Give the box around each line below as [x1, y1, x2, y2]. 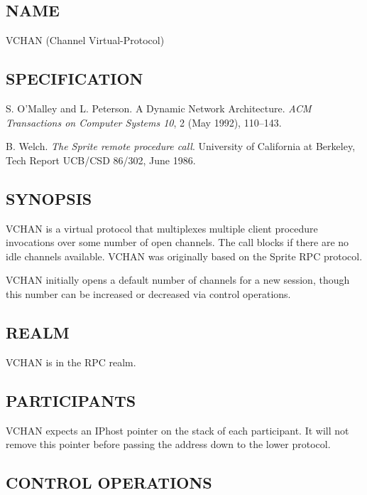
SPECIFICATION [6, 68, 143, 90]
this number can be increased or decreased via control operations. [6, 286, 291, 301]
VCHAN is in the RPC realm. [6, 354, 136, 369]
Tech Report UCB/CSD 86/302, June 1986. [6, 152, 196, 167]
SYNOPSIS [6, 187, 92, 209]
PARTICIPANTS [6, 389, 136, 411]
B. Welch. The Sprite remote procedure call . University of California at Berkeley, [6, 139, 356, 154]
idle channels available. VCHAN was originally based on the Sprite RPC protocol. [6, 248, 363, 263]
